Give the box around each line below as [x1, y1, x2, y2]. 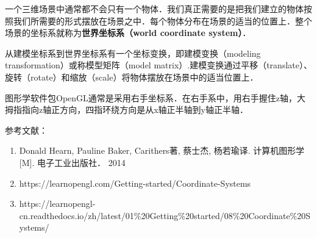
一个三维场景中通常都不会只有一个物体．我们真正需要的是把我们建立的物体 [5, 2, 304, 15]
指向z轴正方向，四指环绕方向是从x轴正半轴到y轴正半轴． [21, 103, 248, 116]
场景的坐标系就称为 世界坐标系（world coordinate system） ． [5, 26, 251, 39]
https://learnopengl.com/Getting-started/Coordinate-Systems [19, 176, 251, 189]
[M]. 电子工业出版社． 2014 [19, 156, 126, 168]
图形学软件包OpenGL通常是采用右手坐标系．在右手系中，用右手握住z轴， [5, 91, 297, 104]
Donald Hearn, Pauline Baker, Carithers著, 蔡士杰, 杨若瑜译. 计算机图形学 [19, 144, 305, 157]
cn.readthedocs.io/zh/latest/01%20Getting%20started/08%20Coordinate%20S [19, 209, 311, 222]
